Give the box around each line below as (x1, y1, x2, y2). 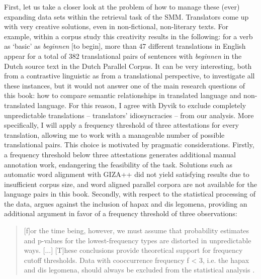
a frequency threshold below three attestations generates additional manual (4, 149, 236, 159)
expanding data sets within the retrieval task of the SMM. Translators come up (4, 11, 249, 22)
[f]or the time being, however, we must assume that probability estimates (24, 225, 249, 236)
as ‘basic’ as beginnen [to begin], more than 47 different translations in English (4, 41, 246, 51)
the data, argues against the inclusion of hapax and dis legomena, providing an (4, 198, 247, 209)
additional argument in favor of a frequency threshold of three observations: (4, 208, 237, 219)
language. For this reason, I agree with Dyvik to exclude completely (37, 100, 246, 110)
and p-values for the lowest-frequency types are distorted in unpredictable (24, 235, 251, 245)
